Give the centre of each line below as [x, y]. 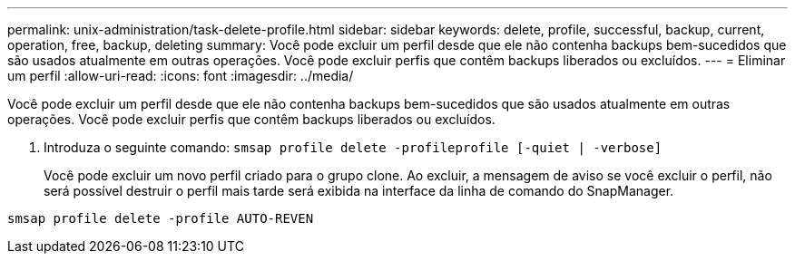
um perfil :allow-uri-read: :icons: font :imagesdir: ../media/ [181, 76]
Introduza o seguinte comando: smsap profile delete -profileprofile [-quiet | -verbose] [353, 147]
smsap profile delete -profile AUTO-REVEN [161, 218]
